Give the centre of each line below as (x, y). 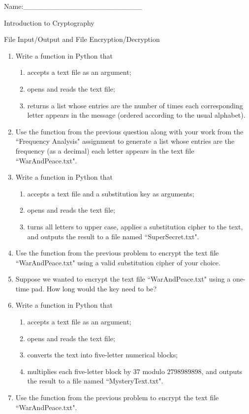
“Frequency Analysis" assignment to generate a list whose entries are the (125, 141)
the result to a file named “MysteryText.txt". (95, 381)
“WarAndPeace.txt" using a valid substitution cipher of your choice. (118, 262)
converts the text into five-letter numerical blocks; (103, 355)
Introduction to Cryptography (49, 22)
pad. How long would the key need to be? (94, 288)
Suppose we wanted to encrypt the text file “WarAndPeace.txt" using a (123, 279)
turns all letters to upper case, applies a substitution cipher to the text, (135, 226)
